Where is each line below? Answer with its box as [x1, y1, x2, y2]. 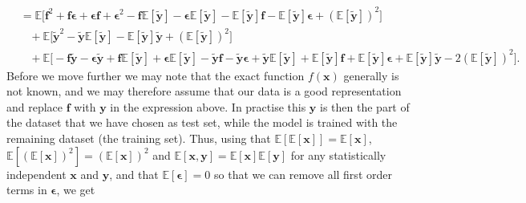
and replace [6, 98, 63, 115]
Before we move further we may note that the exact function [6, 67, 305, 83]
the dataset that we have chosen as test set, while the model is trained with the [6, 114, 398, 131]
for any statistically [290, 146, 386, 163]
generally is [343, 67, 399, 83]
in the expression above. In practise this [110, 98, 306, 115]
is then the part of [320, 98, 410, 115]
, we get [56, 181, 95, 198]
